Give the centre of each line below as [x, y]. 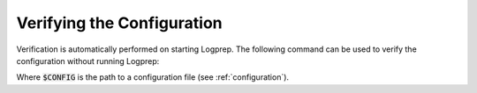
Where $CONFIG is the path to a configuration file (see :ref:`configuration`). [153, 77]
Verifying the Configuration [119, 23]
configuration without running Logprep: [88, 61]
